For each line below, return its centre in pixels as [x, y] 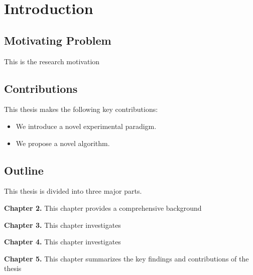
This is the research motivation [52, 61]
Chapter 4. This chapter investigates [62, 242]
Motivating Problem [58, 40]
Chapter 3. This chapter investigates [62, 225]
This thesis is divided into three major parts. [73, 191]
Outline [24, 170]
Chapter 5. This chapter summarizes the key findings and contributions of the [126, 258]
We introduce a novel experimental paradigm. [86, 126]
